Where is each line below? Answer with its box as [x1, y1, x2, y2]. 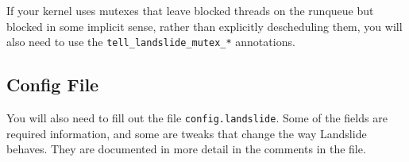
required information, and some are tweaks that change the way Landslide [6, 125, 367, 141]
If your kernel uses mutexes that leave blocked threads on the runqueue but [6, 2, 374, 18]
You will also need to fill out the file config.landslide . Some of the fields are [6, 110, 388, 126]
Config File [6, 72, 99, 97]
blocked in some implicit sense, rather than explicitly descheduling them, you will [6, 17, 403, 34]
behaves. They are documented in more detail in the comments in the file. [6, 141, 366, 157]
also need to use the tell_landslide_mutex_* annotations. [6, 33, 295, 50]
